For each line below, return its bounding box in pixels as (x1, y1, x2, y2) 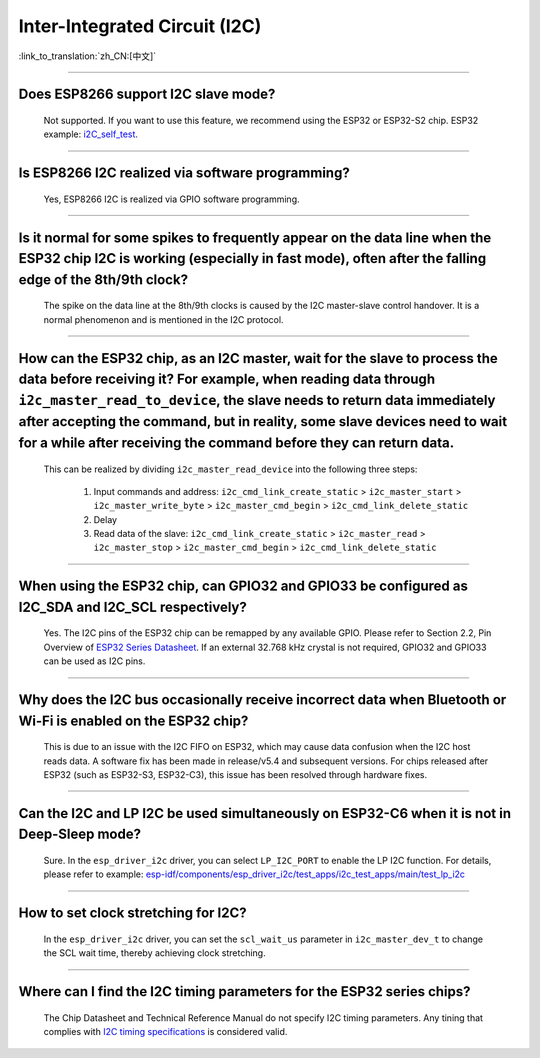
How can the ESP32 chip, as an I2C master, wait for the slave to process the (18, 350, 499, 367)
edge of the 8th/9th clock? (18, 271, 189, 288)
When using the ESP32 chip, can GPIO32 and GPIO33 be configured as (18, 578, 469, 595)
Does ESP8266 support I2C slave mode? (18, 86, 276, 103)
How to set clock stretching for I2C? (18, 905, 247, 922)
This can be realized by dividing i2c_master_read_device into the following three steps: (43, 463, 418, 475)
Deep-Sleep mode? (18, 826, 142, 843)
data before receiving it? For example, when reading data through (18, 371, 435, 388)
